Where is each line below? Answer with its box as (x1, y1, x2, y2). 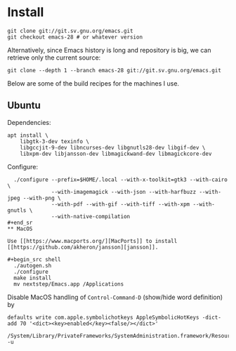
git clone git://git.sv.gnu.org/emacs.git (7, 27, 133, 34)
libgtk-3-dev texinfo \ (20, 138, 90, 145)
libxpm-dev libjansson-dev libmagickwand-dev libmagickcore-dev (20, 150, 212, 157)
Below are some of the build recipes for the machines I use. (7, 79, 180, 88)
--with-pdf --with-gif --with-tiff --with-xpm (51, 201, 190, 208)
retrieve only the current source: (7, 53, 101, 62)
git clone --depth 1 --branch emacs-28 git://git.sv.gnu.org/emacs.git (7, 67, 221, 74)
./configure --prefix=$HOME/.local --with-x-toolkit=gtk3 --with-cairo (13, 176, 228, 183)
